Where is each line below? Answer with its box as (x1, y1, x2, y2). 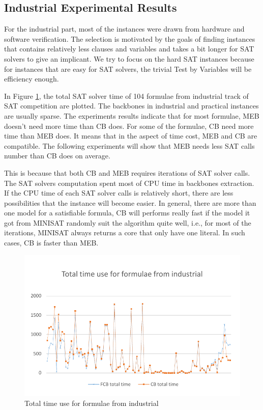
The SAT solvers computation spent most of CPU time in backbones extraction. (4, 177, 254, 188)
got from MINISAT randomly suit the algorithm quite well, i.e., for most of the (4, 217, 251, 228)
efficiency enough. (4, 73, 59, 84)
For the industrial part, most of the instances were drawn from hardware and (4, 23, 245, 34)
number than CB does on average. (4, 150, 110, 161)
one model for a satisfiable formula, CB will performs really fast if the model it (4, 207, 250, 218)
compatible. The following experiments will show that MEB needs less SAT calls (4, 140, 255, 151)
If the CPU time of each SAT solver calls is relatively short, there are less (4, 187, 233, 198)
